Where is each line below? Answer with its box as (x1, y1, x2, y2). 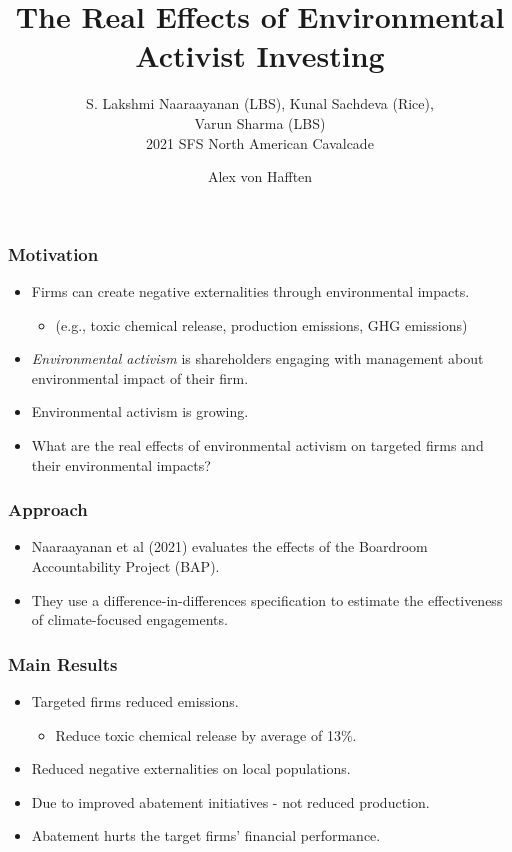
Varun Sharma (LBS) (194, 112, 326, 133)
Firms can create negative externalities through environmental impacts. (31, 280, 470, 301)
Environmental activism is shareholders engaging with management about (31, 348, 484, 369)
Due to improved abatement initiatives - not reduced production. (31, 791, 430, 812)
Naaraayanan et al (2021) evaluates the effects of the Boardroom (31, 536, 428, 557)
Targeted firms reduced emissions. (31, 690, 239, 711)
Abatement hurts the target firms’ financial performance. (31, 825, 381, 846)
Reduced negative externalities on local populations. (31, 758, 351, 779)
